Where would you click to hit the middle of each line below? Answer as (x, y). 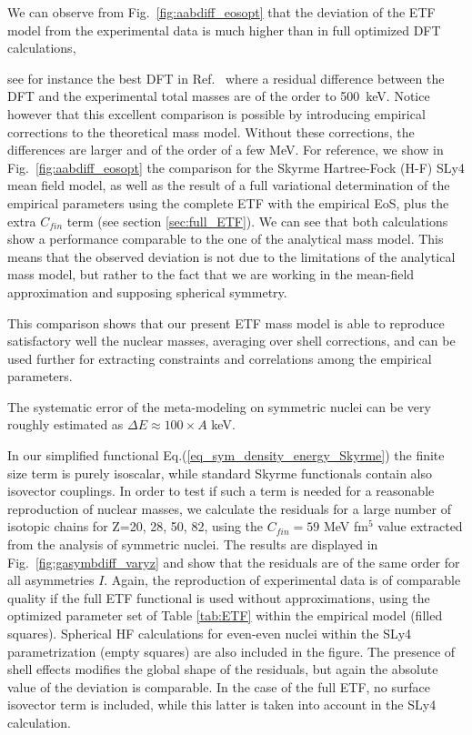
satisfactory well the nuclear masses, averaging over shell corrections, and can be (231, 341)
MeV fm (346, 526)
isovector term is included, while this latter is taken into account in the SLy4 (222, 705)
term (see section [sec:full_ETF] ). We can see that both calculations (257, 221)
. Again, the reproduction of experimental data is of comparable (282, 580)
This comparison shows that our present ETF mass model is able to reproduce (226, 322)
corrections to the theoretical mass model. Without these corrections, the (211, 131)
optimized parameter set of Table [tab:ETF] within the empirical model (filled (225, 615)
